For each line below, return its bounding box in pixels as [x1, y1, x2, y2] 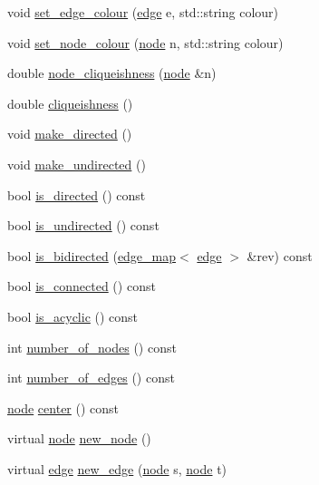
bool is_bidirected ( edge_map [7, 246, 177, 265]
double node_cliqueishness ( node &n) [7, 63, 217, 82]
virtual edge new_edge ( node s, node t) [7, 459, 227, 478]
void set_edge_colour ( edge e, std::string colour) [7, 3, 279, 21]
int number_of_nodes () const [7, 337, 177, 356]
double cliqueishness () [7, 93, 133, 112]
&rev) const [246, 246, 313, 265]
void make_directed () [7, 124, 132, 143]
